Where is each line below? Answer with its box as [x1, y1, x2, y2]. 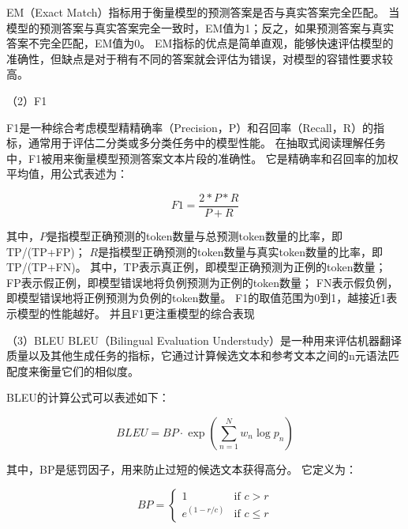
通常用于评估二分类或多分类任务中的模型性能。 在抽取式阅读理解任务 [28, 134, 386, 151]
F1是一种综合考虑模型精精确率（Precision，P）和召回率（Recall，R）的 [6, 119, 374, 135]
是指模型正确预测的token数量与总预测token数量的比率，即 [47, 228, 342, 244]
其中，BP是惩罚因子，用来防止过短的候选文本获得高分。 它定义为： [6, 460, 357, 477]
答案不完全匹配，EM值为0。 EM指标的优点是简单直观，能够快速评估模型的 [6, 35, 394, 51]
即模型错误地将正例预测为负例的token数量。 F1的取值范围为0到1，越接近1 [6, 289, 387, 306]
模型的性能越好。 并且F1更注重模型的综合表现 [17, 304, 255, 321]
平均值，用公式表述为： [6, 165, 128, 182]
